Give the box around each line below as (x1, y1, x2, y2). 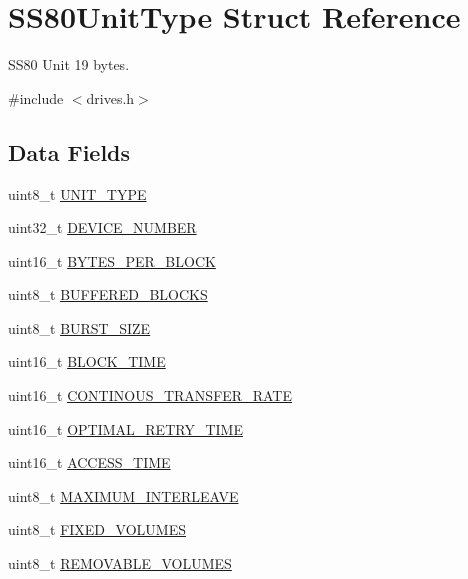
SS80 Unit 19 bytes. (8, 54, 130, 75)
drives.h (86, 87, 135, 108)
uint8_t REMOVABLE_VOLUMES (8, 553, 232, 574)
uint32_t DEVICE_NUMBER (8, 217, 197, 238)
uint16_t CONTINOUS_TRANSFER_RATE (8, 385, 292, 406)
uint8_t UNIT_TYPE (8, 183, 147, 204)
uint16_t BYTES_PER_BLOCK (8, 250, 216, 271)
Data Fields (8, 136, 131, 167)
